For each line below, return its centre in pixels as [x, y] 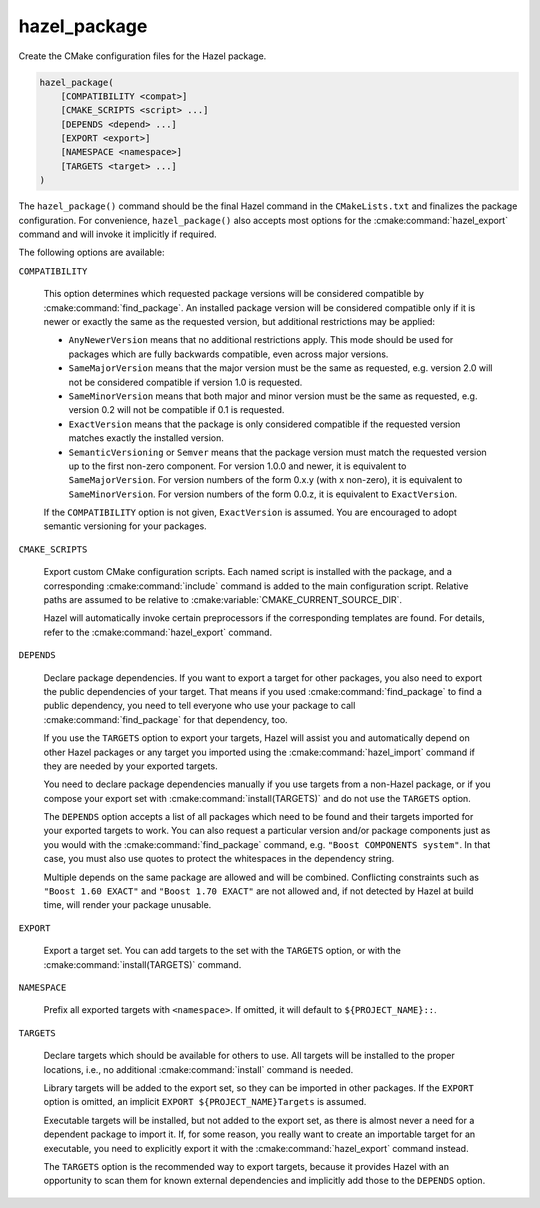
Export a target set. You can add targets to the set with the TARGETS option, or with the [222, 951]
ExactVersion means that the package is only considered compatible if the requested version [264, 424]
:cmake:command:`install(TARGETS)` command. [142, 964]
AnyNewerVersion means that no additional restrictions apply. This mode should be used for [261, 340]
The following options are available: [91, 252]
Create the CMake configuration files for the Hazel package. [142, 56]
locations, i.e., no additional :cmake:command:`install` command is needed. [198, 1069]
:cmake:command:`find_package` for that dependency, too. [166, 719]
